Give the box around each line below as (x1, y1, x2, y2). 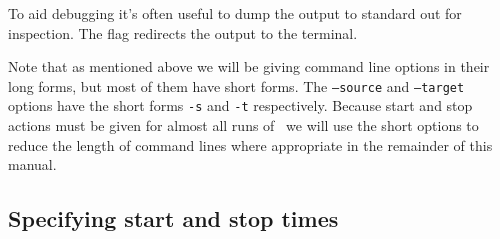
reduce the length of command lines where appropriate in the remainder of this (8, 134, 493, 155)
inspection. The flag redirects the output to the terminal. (8, 22, 358, 43)
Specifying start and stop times (8, 203, 339, 234)
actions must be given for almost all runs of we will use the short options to (8, 115, 479, 136)
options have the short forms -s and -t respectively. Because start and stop (8, 95, 473, 116)
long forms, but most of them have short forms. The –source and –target (8, 75, 465, 96)
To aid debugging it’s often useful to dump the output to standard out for (8, 3, 462, 23)
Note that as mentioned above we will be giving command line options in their (8, 56, 490, 77)
